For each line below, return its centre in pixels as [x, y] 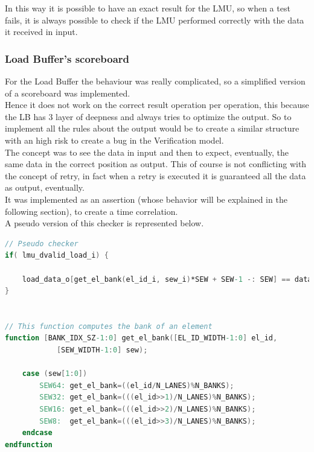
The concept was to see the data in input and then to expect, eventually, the [147, 152]
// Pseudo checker [42, 244]
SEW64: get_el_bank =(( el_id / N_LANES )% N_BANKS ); [137, 385]
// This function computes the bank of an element [109, 326]
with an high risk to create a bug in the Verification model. [114, 140]
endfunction [29, 444]
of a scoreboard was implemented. [68, 93]
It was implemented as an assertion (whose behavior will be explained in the [146, 199]
